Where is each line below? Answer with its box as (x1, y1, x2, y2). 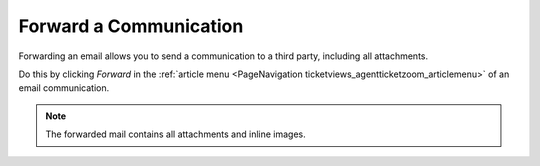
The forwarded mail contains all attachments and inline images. (45, 128, 306, 140)
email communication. (18, 82, 110, 94)
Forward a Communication (18, 15, 244, 37)
